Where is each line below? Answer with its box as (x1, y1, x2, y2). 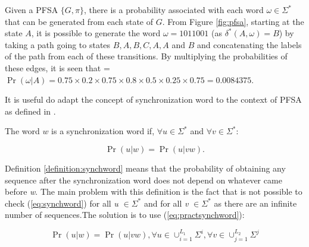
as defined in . (5, 104, 56, 117)
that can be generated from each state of (5, 15, 154, 27)
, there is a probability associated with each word (84, 4, 264, 15)
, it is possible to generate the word (31, 27, 161, 39)
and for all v (143, 197, 189, 209)
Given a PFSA (5, 4, 58, 15)
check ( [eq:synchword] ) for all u (5, 197, 118, 209)
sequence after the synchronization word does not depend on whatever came (5, 173, 282, 186)
